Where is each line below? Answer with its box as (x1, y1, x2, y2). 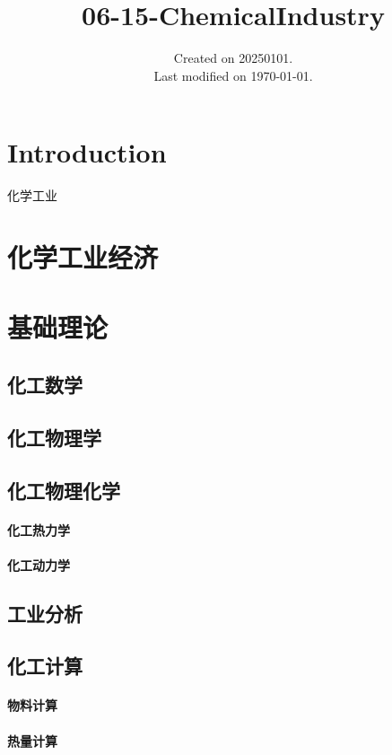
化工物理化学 (7, 476, 120, 504)
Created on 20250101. (173, 48, 293, 67)
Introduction (7, 134, 167, 171)
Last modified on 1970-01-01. (153, 66, 313, 84)
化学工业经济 (7, 239, 159, 276)
